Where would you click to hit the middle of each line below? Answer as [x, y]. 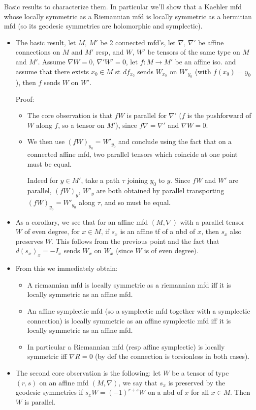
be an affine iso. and [205, 61]
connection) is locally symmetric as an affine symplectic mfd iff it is [129, 320]
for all [200, 392]
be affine [211, 42]
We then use [46, 141]
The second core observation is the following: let [88, 372]
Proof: [25, 99]
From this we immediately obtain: [66, 268]
